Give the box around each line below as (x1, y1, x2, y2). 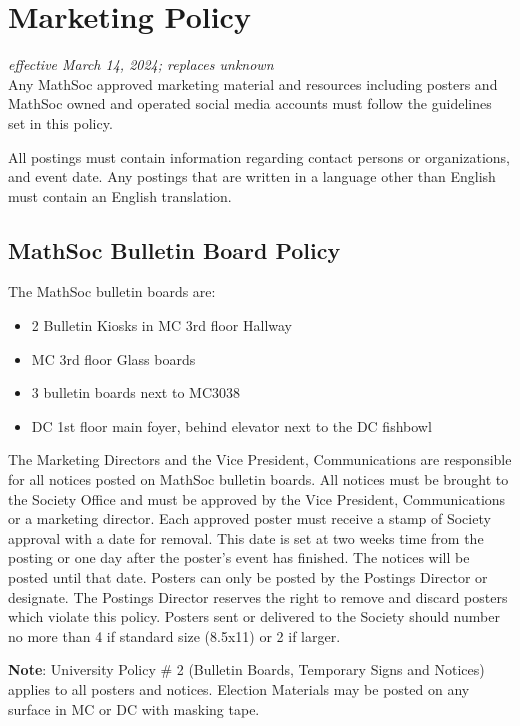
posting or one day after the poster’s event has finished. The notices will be (8, 547, 470, 568)
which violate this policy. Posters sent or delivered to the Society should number (8, 606, 500, 627)
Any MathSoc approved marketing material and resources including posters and (8, 73, 498, 94)
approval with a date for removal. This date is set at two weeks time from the (8, 527, 484, 548)
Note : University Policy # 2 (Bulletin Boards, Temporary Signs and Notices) (8, 659, 485, 680)
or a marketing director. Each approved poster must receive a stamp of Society (8, 508, 491, 529)
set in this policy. (8, 112, 113, 133)
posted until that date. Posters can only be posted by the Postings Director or (8, 567, 488, 588)
